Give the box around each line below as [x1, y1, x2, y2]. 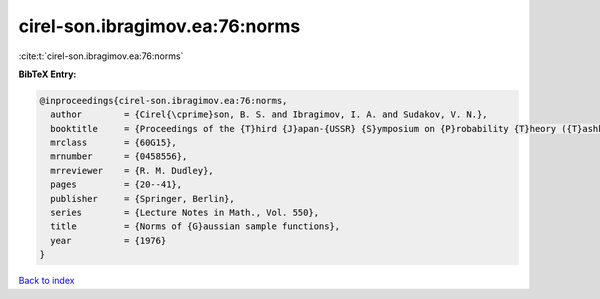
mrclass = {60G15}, [50, 137, 177, 149]
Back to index [18, 275, 75, 287]
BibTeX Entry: [18, 68, 77, 80]
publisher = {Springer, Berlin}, [50, 193, 235, 204]
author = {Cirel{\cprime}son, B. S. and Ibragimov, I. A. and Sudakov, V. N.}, [50, 109, 489, 120]
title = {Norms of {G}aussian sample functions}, [50, 221, 341, 232]
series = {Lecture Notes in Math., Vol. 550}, [50, 207, 320, 219]
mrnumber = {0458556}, [50, 151, 188, 162]
